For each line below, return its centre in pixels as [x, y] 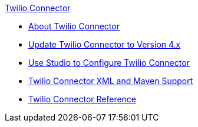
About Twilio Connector [74, 26]
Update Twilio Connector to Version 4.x [105, 44]
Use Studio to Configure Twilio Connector [109, 63]
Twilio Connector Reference [82, 99]
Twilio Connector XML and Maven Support [111, 81]
